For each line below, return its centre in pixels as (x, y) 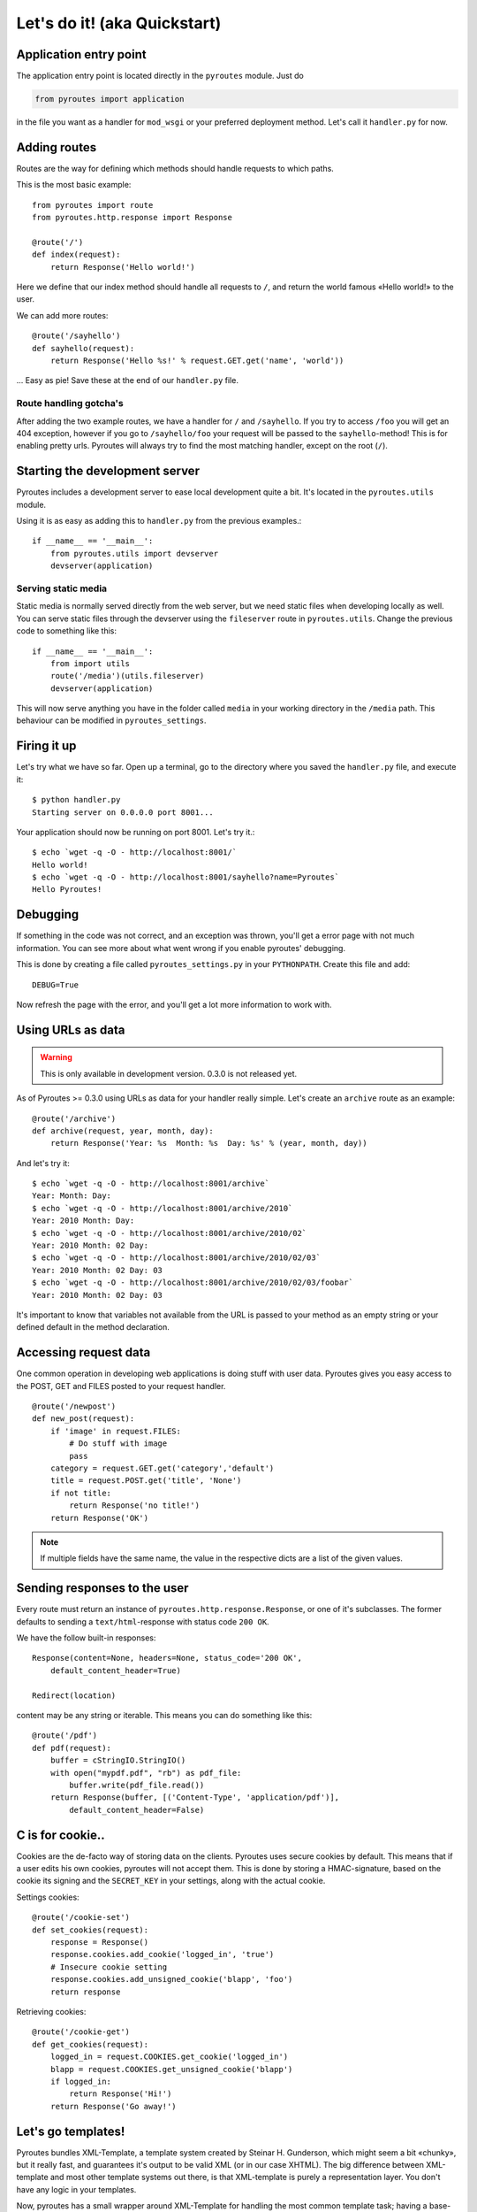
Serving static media (62, 588)
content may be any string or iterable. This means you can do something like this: (164, 1716)
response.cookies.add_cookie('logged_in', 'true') (162, 1955)
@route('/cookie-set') (81, 1917)
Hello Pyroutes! (67, 890)
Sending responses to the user (102, 1588)
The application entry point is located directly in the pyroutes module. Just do (160, 76)
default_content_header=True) (115, 1671)
